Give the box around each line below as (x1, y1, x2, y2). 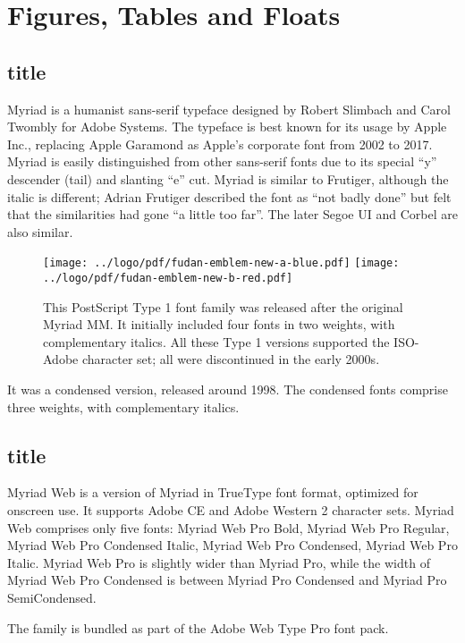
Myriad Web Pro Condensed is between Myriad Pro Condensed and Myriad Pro (7, 571, 447, 589)
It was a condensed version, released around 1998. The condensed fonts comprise (7, 380, 448, 399)
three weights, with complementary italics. (7, 397, 240, 416)
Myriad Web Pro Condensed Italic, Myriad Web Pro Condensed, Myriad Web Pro (7, 536, 458, 554)
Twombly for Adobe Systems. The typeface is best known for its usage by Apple (7, 117, 447, 136)
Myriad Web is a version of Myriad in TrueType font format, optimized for (7, 483, 418, 502)
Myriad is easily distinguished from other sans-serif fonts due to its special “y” (7, 152, 437, 171)
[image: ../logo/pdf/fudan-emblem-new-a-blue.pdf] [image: (43, 257, 400, 270)
